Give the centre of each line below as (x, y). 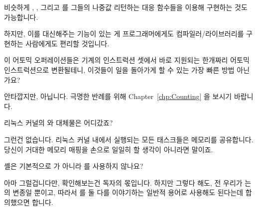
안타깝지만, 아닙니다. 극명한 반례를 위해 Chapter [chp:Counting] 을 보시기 (118, 96)
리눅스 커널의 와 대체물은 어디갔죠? (59, 123)
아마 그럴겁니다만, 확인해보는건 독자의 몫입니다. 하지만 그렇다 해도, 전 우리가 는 (128, 182)
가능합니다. (21, 17)
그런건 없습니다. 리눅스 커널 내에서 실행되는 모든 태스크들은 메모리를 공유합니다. (129, 139)
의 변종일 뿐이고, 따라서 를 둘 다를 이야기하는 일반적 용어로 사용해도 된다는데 (124, 192)
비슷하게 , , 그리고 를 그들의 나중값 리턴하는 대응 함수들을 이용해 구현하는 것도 (126, 7)
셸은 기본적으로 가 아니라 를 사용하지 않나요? (74, 166)
